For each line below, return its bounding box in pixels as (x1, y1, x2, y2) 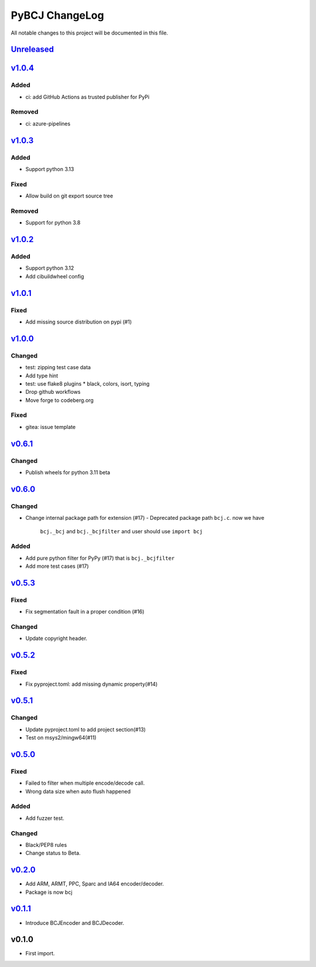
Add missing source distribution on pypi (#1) (25, 318, 132, 325)
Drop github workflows (25, 389, 81, 396)
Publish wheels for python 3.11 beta (25, 469, 111, 476)
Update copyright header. (25, 635, 88, 642)
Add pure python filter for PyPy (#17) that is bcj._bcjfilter (25, 554, 175, 561)
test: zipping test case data (25, 364, 91, 371)
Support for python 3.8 (25, 219, 81, 226)
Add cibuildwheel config (25, 273, 84, 280)
